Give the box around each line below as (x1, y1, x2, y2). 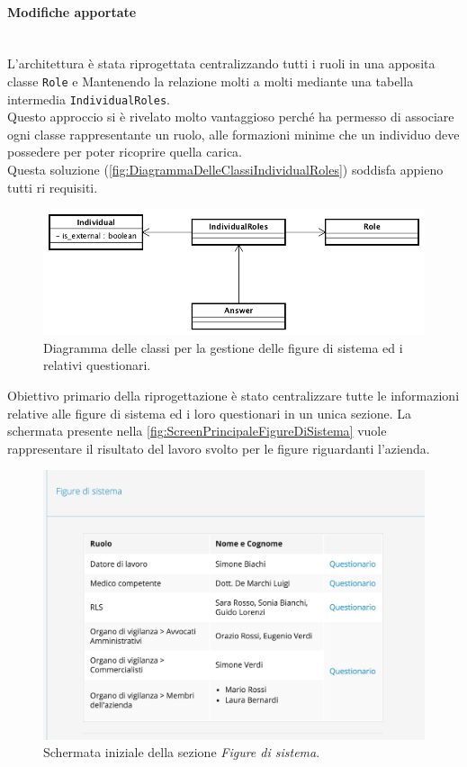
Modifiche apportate (7, 2, 137, 21)
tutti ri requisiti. (7, 177, 98, 196)
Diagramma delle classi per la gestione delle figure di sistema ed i (43, 338, 403, 356)
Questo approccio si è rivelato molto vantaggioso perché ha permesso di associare (7, 107, 454, 126)
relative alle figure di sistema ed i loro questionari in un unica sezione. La (7, 403, 412, 422)
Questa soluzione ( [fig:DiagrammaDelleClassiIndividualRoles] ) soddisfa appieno (7, 160, 444, 179)
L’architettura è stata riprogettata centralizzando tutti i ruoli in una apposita (7, 54, 436, 73)
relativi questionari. (43, 356, 151, 374)
